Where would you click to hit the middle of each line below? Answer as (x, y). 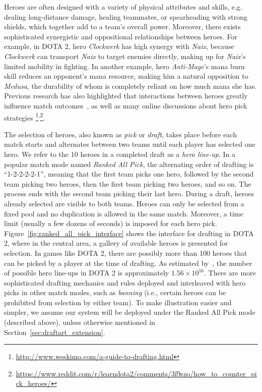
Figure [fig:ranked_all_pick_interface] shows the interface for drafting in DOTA (129, 233)
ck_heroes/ (34, 383)
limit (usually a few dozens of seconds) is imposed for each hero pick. (111, 223)
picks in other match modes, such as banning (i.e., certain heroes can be (115, 292)
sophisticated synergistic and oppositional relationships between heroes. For (121, 36)
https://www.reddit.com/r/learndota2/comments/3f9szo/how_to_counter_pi (136, 373)
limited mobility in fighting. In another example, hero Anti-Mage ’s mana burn (124, 66)
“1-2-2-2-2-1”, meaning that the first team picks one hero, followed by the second (129, 174)
